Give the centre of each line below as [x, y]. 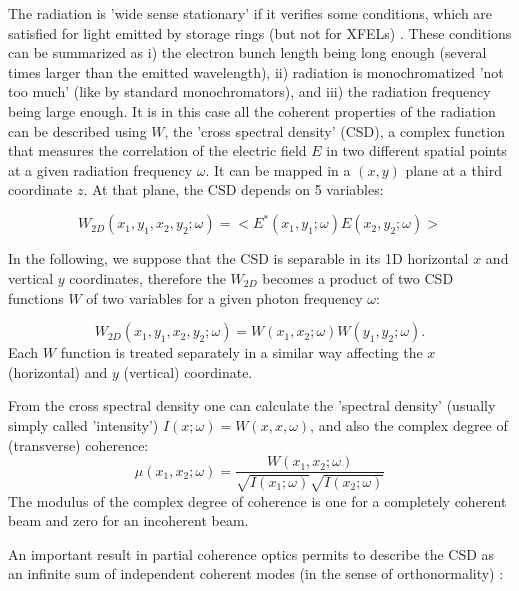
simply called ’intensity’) [83, 425]
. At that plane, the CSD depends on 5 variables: [233, 189]
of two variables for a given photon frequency [224, 297]
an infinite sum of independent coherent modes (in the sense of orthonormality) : [256, 573]
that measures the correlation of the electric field [157, 150]
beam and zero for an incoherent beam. [128, 520]
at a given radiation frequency [100, 169]
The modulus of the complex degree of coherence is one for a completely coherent [257, 500]
